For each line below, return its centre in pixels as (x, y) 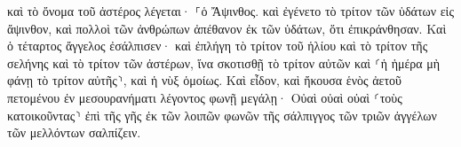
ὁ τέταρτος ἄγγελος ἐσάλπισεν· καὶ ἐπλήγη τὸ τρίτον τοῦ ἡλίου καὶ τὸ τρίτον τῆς (218, 46)
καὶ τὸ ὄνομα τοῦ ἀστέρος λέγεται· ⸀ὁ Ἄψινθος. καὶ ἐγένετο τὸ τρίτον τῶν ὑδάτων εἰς (230, 11)
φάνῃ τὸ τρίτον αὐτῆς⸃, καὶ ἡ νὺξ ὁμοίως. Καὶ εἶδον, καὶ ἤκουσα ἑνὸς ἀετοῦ (204, 80)
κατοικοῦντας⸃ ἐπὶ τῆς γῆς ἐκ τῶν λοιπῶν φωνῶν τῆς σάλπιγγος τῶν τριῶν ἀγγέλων (222, 115)
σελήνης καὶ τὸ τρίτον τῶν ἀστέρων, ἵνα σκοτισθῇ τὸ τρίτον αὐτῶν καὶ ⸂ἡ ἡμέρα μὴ (224, 62)
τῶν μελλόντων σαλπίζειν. (74, 132)
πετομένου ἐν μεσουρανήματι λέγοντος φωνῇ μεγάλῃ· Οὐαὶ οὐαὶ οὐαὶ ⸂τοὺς (205, 97)
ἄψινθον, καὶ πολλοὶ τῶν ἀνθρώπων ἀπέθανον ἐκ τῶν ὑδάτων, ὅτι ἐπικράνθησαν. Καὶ (227, 28)
